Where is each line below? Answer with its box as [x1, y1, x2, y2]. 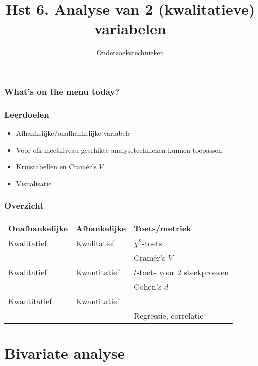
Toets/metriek [134, 222, 191, 234]
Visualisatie [16, 178, 52, 188]
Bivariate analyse [4, 342, 125, 363]
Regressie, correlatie [134, 309, 204, 321]
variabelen [94, 18, 166, 39]
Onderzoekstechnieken [96, 47, 164, 58]
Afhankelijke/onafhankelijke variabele [16, 128, 131, 138]
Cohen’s [134, 280, 162, 292]
